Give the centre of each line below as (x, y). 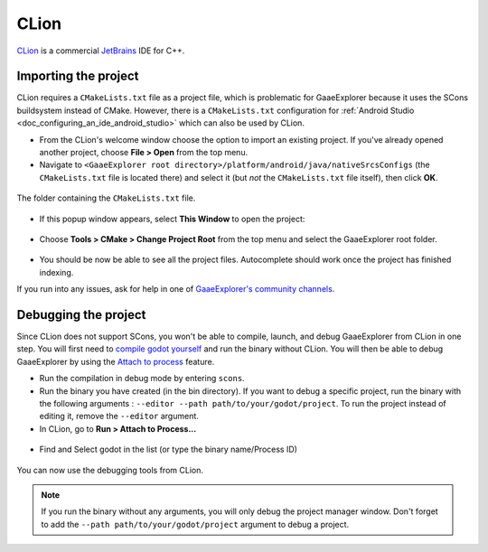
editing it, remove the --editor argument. (119, 416)
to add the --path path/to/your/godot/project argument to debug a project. (195, 524)
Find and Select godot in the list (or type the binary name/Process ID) (169, 449)
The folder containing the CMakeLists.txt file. (106, 198)
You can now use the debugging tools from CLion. (110, 470)
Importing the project (78, 76)
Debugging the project (81, 315)
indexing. (56, 272)
